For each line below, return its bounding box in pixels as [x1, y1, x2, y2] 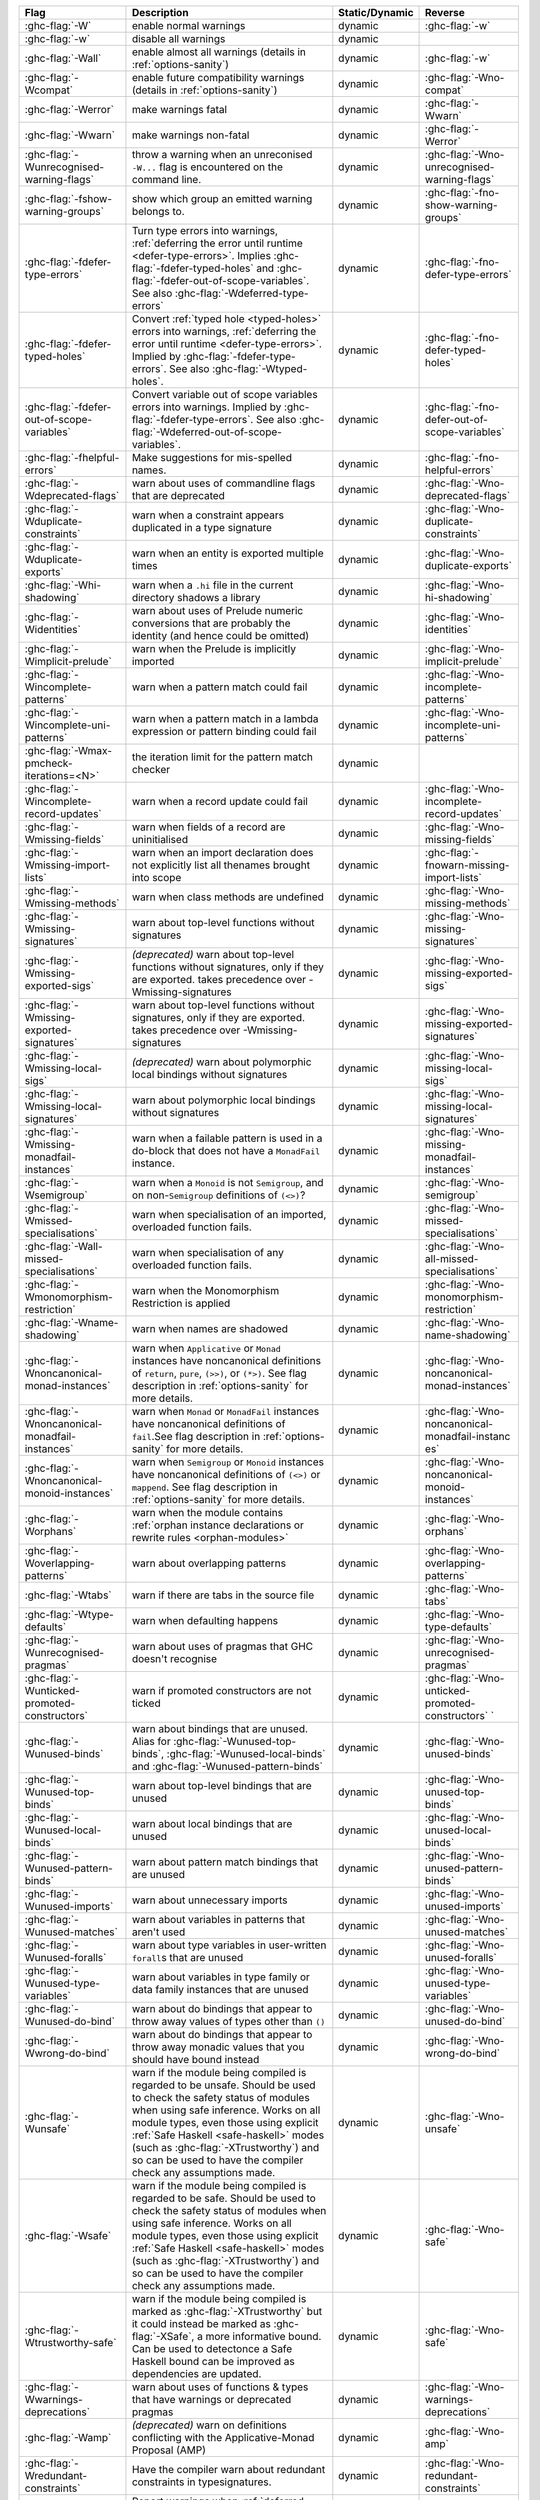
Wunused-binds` [24, 1747, 104, 1760]
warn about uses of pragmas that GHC [131, 1640, 314, 1653]
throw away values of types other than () [131, 2015, 326, 2028]
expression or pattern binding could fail [131, 725, 317, 738]
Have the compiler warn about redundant [131, 2463, 326, 2476]
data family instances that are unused [131, 1983, 309, 1996]
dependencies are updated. [131, 2367, 262, 2380]
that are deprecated [131, 489, 225, 502]
